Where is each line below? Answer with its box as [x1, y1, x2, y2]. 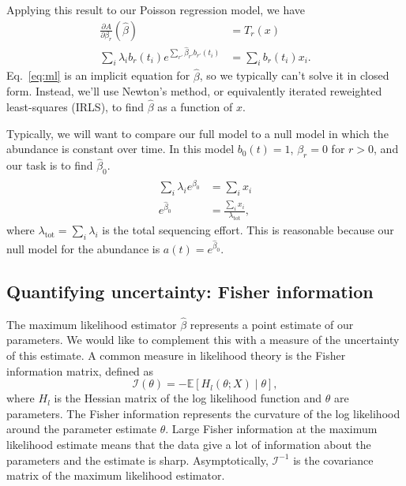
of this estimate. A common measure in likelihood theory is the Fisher [6, 347, 346, 364]
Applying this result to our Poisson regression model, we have [6, 2, 306, 17]
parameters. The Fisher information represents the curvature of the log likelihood [6, 405, 400, 421]
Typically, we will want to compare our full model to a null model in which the [6, 125, 389, 141]
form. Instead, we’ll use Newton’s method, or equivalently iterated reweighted [6, 83, 382, 99]
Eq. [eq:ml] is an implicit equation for [6, 67, 190, 84]
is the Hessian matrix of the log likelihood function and [54, 390, 322, 406]
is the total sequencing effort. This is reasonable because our [102, 222, 394, 238]
